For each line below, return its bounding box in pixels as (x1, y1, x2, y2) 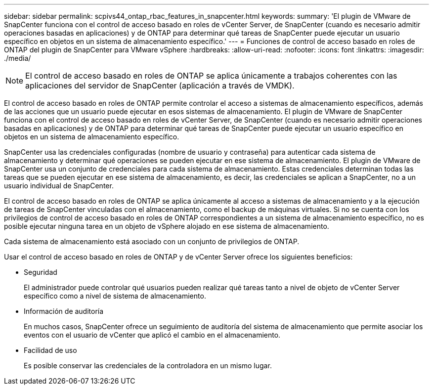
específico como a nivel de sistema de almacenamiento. (24, 292, 206, 300)
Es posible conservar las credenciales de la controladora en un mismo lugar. (24, 361, 272, 370)
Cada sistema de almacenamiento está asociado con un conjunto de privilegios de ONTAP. (4, 237, 300, 246)
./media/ (4, 54, 31, 62)
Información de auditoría (24, 307, 104, 315)
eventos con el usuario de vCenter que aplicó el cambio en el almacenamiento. (24, 331, 281, 339)
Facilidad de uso (24, 346, 77, 354)
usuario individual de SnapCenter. (4, 181, 114, 190)
